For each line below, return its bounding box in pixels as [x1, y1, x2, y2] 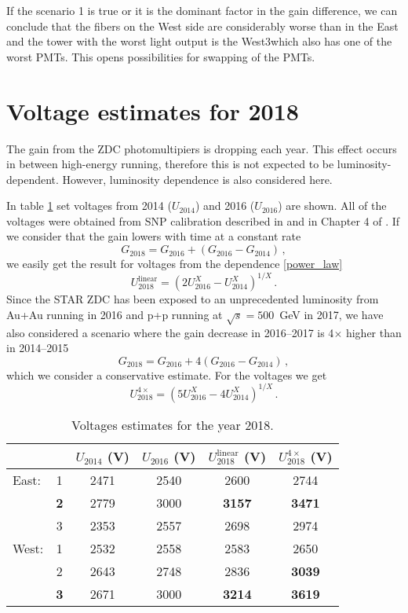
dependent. [6, 171, 59, 187]
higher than [345, 324, 402, 340]
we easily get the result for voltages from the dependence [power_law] [6, 255, 343, 272]
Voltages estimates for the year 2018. [71, 415, 274, 434]
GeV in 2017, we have [279, 306, 384, 322]
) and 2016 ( [195, 197, 255, 214]
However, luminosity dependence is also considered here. [62, 171, 333, 187]
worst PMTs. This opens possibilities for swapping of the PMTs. [6, 48, 315, 64]
